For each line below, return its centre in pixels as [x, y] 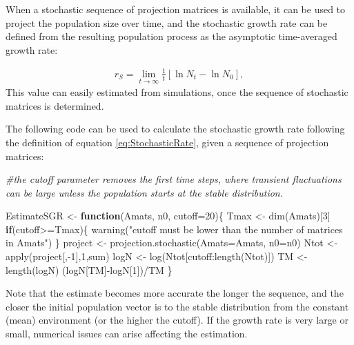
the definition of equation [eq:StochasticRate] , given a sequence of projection [167, 142]
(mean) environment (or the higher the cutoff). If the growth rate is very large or [177, 320]
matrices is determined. [55, 105]
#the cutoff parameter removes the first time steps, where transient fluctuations [174, 179]
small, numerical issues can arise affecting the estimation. [127, 334]
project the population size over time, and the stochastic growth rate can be [167, 22]
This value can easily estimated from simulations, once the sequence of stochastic [177, 92]
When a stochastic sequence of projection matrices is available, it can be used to [176, 9]
